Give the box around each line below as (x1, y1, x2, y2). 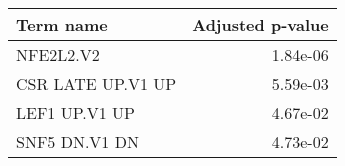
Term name (16, 13, 108, 36)
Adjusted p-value (192, 13, 329, 36)
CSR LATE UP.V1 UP (16, 72, 177, 95)
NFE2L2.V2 (16, 43, 100, 66)
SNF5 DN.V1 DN (16, 130, 139, 153)
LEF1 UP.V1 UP (16, 101, 135, 124)
